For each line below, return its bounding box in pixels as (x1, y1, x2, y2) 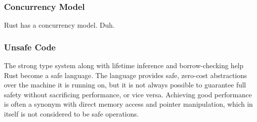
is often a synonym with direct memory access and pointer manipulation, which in (4, 99, 253, 109)
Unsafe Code (4, 41, 56, 53)
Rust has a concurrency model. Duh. (4, 20, 115, 30)
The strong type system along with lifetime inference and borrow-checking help (4, 60, 244, 71)
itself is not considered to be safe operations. (4, 109, 139, 119)
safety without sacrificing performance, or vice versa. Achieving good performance (4, 89, 252, 99)
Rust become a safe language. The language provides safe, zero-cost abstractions (4, 70, 247, 80)
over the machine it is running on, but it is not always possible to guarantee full (4, 80, 246, 90)
